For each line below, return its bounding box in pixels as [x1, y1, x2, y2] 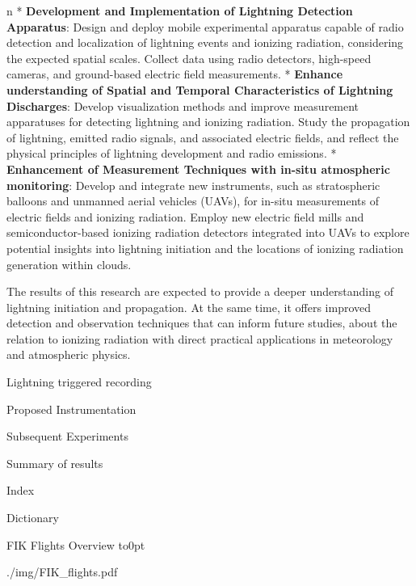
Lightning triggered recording [6, 373, 152, 390]
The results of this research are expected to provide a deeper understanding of [6, 283, 393, 300]
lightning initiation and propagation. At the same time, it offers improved [6, 298, 372, 315]
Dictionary [6, 509, 59, 526]
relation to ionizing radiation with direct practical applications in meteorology [6, 330, 393, 347]
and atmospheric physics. [6, 346, 131, 363]
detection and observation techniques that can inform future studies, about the [6, 314, 397, 331]
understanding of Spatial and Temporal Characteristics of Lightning [6, 81, 393, 98]
